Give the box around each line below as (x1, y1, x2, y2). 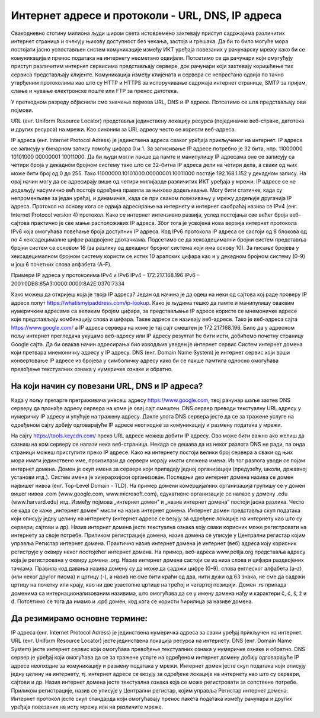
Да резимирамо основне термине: (11, 613, 148, 623)
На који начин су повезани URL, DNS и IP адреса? (11, 381, 203, 391)
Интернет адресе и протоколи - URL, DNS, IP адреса (11, 9, 282, 22)
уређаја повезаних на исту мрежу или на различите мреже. (11, 703, 164, 710)
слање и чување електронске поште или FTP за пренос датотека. (11, 88, 178, 95)
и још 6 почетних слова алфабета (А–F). (11, 261, 112, 268)
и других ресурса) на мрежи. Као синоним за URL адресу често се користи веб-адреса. (11, 125, 236, 133)
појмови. (11, 107, 34, 114)
